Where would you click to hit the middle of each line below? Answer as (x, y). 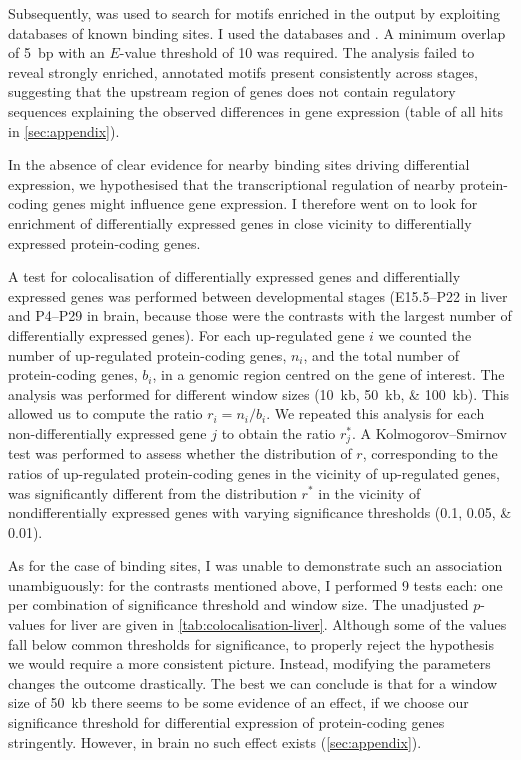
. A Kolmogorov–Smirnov (429, 432)
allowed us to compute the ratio (105, 413)
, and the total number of (381, 354)
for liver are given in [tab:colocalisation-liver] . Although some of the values (278, 624)
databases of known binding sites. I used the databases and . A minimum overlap (257, 32)
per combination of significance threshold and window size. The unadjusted (238, 604)
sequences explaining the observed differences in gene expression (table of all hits (255, 110)
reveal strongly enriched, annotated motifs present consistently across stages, (243, 71)
